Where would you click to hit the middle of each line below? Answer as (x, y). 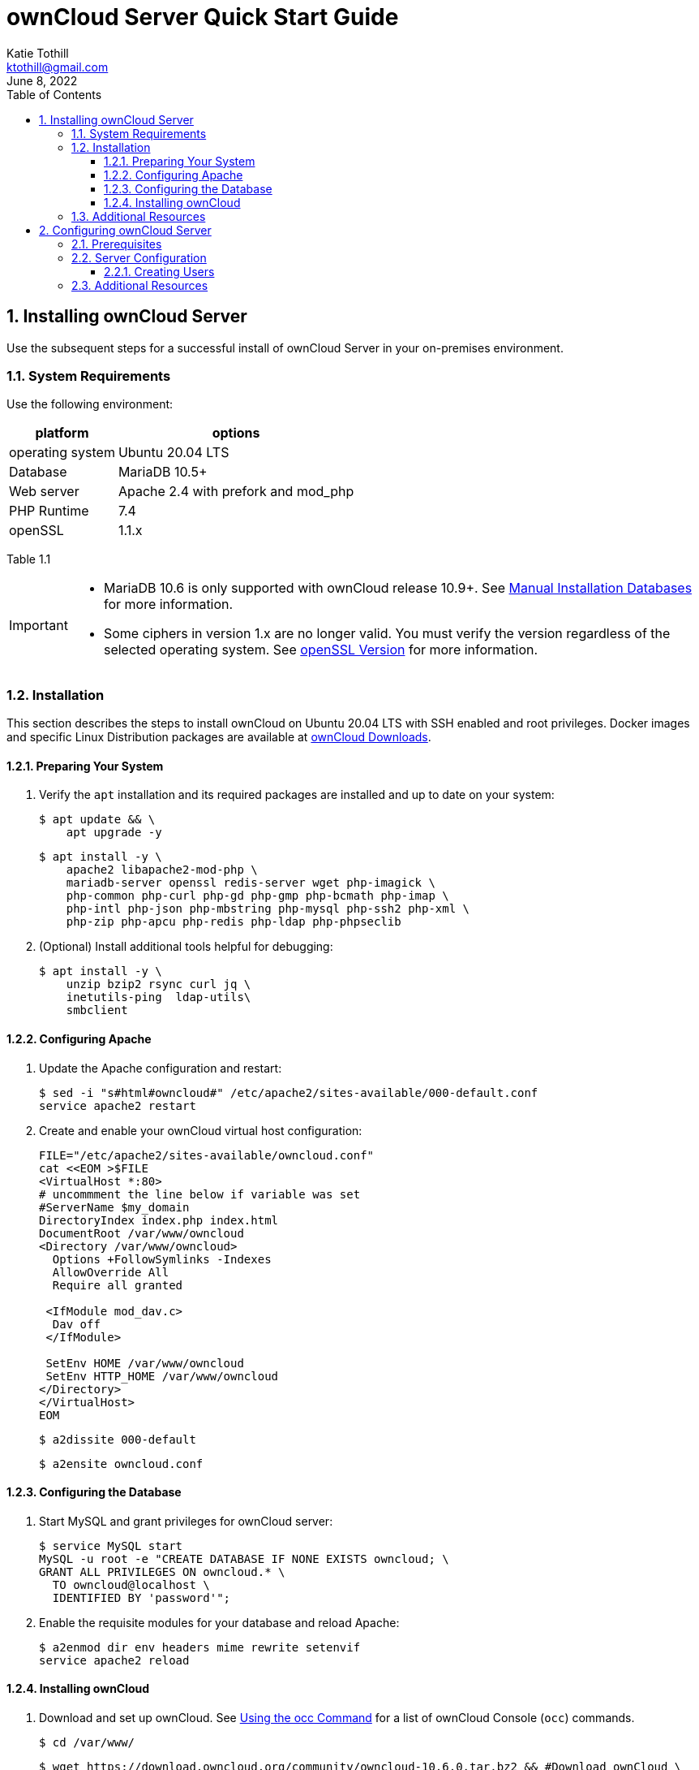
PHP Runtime (49, 511)
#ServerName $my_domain (114, 1207)
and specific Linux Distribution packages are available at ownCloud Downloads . (219, 737)
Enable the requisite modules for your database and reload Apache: (219, 1622)
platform (62, 433)
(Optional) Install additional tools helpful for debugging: (186, 947)
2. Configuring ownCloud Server (125, 230)
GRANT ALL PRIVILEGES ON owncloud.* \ (162, 1571)
